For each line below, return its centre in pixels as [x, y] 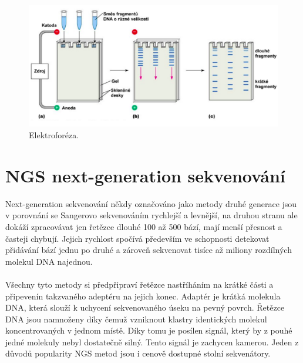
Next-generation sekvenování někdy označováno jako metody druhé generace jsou [151, 203]
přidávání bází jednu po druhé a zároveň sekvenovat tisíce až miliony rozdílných [149, 250]
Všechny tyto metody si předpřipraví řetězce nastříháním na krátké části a [139, 284]
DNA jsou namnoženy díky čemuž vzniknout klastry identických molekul [136, 319]
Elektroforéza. [54, 135]
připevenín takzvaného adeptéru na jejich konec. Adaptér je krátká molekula [143, 296]
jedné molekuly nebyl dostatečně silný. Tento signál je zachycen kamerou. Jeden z [152, 342]
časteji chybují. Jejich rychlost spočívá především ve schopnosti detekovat [137, 238]
